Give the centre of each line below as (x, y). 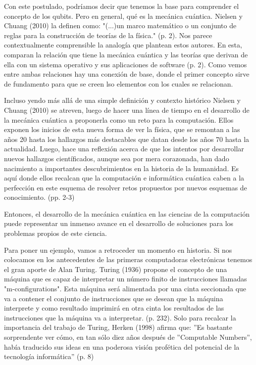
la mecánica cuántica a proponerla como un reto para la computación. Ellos (119, 119)
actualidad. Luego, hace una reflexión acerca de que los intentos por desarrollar (124, 149)
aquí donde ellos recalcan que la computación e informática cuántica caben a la (124, 178)
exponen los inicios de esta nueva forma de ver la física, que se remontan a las (122, 129)
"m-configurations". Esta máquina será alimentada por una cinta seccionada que (125, 289)
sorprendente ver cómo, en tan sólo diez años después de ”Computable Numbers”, (128, 337)
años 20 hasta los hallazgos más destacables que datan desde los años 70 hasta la (127, 139)
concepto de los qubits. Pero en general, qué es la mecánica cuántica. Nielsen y (123, 16)
